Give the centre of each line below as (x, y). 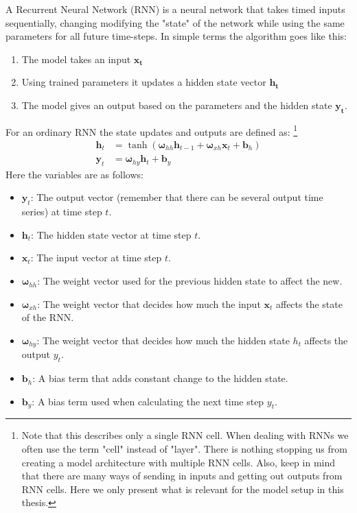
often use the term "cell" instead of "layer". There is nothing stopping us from (184, 449)
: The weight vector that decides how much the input (149, 303)
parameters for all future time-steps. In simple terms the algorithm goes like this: (176, 36)
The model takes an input (76, 59)
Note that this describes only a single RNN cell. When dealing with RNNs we (185, 435)
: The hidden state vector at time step (111, 234)
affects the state (309, 303)
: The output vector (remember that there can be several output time (177, 197)
